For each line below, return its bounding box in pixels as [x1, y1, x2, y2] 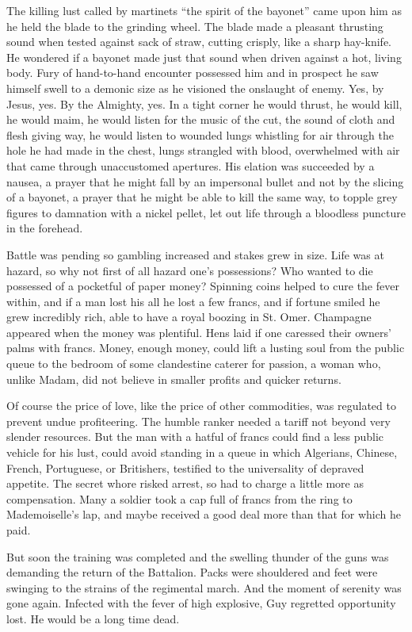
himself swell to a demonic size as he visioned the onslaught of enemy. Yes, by [6, 79, 384, 96]
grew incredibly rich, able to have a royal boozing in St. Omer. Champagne [6, 308, 372, 325]
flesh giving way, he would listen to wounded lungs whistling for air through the [6, 126, 394, 143]
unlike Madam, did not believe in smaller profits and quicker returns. [6, 370, 341, 387]
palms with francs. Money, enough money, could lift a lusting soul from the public [6, 339, 405, 356]
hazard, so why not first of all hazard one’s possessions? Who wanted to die [6, 262, 373, 278]
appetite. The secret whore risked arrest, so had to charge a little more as [6, 475, 364, 492]
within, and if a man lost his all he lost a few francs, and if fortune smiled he [6, 293, 380, 309]
